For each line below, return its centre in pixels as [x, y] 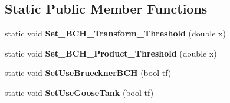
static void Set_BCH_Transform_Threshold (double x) [115, 33]
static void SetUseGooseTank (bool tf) [79, 92]
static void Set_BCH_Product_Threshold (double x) [111, 53]
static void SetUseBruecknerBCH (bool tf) [88, 73]
